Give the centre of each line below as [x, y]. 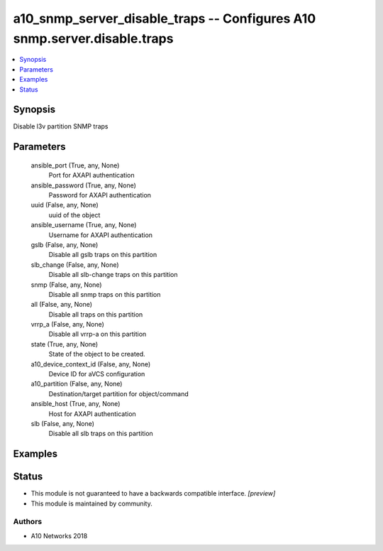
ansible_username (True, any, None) [84, 225]
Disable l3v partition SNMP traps [61, 126]
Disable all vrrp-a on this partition [98, 334]
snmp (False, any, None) [66, 285]
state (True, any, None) [65, 344]
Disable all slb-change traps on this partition [113, 275]
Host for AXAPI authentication [92, 414]
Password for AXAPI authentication [100, 195]
